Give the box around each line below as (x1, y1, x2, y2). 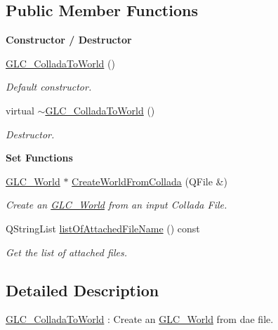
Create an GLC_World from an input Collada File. (6, 197, 227, 212)
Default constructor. (6, 79, 92, 94)
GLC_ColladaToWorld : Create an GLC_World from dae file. (6, 312, 274, 326)
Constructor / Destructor (6, 32, 132, 47)
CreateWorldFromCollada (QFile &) (72, 173, 227, 188)
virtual (6, 103, 34, 117)
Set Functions (6, 150, 73, 165)
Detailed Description (6, 279, 159, 301)
